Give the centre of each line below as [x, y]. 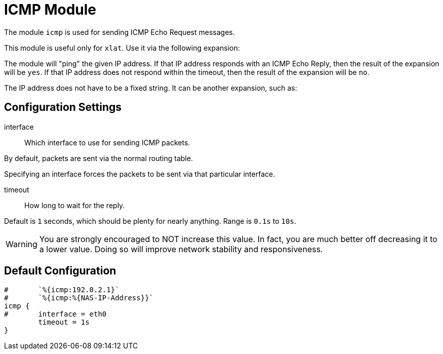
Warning [22, 244]
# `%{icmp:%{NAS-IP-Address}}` [79, 298]
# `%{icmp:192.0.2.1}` [62, 290]
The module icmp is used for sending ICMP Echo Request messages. [119, 32]
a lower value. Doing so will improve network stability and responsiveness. [181, 249]
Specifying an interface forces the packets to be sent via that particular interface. [140, 174]
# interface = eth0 [55, 314]
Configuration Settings [63, 107]
